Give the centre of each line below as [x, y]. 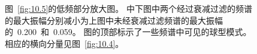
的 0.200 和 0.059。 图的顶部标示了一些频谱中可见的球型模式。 [128, 32]
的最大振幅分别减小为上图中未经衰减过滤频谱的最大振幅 [114, 20]
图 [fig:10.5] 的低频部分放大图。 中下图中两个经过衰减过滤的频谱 [129, 8]
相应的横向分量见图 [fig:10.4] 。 [64, 43]
